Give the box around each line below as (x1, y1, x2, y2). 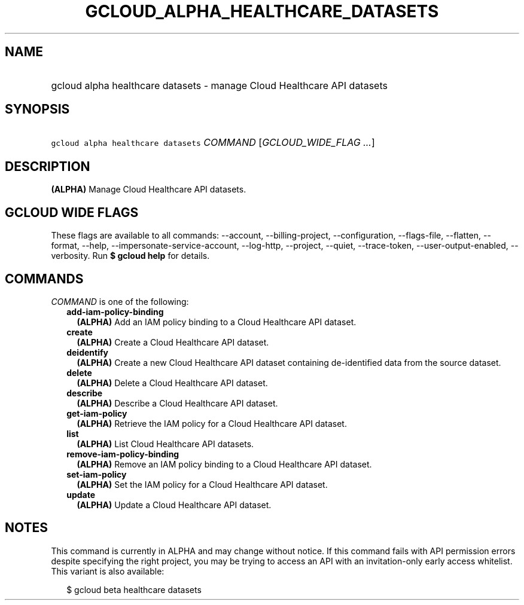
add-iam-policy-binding (66, 306, 164, 317)
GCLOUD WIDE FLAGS (5, 204, 139, 220)
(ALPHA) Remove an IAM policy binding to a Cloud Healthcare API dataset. (77, 459, 372, 469)
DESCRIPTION (5, 158, 90, 174)
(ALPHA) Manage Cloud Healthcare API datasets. (51, 184, 246, 195)
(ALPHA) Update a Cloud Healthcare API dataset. (77, 499, 272, 510)
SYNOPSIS (5, 102, 70, 117)
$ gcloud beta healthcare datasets (66, 584, 202, 595)
